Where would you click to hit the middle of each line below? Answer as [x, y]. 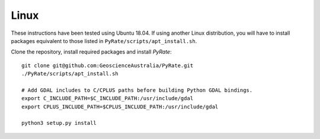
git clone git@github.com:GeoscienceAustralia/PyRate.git [108, 65]
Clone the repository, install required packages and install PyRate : [91, 52]
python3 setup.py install [59, 123]
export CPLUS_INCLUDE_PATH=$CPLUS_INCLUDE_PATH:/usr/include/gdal [120, 107]
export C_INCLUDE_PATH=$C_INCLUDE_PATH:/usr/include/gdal [108, 98]
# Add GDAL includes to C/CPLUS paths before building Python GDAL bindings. [137, 90]
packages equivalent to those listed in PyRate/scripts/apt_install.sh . [104, 41]
